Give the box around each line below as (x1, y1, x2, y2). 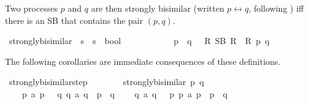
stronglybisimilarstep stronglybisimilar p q (9, 75, 204, 88)
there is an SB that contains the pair (5, 13, 143, 26)
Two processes (5, 2, 58, 14)
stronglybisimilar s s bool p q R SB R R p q (9, 34, 270, 47)
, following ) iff (248, 2, 304, 14)
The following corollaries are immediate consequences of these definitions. (5, 54, 281, 67)
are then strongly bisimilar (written (91, 2, 224, 14)
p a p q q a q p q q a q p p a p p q (21, 87, 227, 100)
